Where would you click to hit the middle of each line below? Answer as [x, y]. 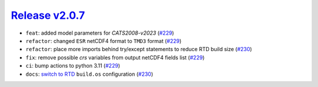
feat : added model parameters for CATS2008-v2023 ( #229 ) [100, 33]
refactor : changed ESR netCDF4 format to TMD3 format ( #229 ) [104, 41]
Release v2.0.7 [48, 15]
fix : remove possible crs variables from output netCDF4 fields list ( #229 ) [115, 57]
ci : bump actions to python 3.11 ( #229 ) [73, 66]
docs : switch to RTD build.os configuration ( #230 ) [89, 74]
